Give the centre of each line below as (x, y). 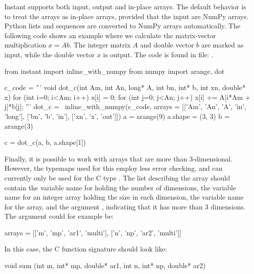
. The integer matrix (100, 45)
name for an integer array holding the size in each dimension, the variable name (124, 197)
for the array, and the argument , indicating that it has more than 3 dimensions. (125, 206)
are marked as (222, 45)
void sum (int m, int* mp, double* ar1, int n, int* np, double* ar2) (105, 265)
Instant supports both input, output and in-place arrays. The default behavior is (125, 6)
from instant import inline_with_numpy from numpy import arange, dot (115, 71)
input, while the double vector (50, 54)
